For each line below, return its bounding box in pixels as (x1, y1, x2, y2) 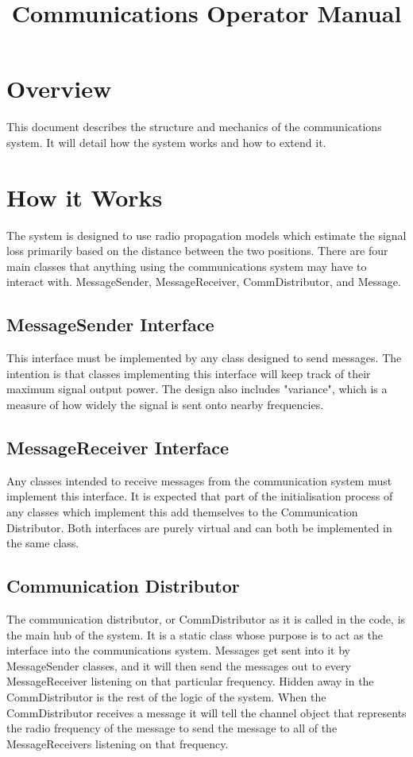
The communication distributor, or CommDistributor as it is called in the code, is (6, 610, 406, 627)
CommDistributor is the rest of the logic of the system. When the (6, 688, 326, 705)
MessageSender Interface (6, 312, 214, 337)
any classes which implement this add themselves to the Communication (6, 503, 358, 519)
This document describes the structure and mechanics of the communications (6, 118, 382, 135)
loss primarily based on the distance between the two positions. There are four (6, 242, 388, 259)
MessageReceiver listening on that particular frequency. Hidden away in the (6, 673, 374, 689)
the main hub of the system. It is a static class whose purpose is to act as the (6, 626, 383, 643)
